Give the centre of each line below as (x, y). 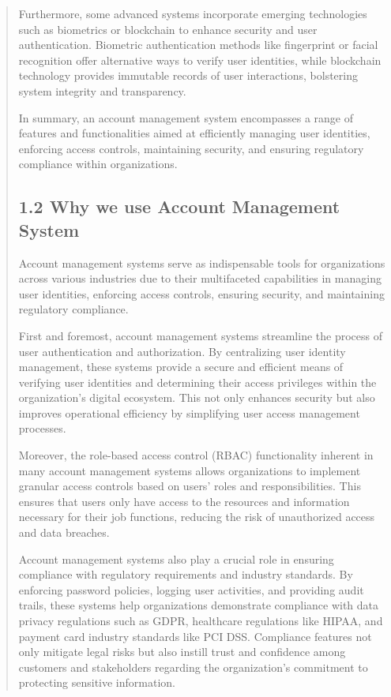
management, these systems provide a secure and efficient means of (181, 367)
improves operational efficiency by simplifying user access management (189, 412)
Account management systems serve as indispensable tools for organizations (202, 262)
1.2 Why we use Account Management (179, 206)
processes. (42, 428)
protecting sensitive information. (97, 682)
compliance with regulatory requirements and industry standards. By (186, 574)
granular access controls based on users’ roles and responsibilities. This (190, 486)
